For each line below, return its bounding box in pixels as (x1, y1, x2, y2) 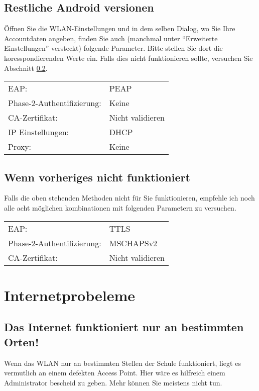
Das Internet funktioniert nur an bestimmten (4, 319, 244, 335)
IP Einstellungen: (8, 126, 69, 138)
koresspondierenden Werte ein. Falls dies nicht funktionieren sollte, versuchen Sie (4, 52, 253, 63)
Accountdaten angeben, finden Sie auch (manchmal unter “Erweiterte (4, 33, 218, 43)
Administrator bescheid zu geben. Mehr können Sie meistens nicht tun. (4, 377, 222, 387)
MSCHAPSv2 (109, 237, 158, 249)
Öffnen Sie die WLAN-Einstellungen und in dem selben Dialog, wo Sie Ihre (4, 23, 235, 34)
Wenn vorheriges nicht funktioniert (4, 169, 190, 184)
